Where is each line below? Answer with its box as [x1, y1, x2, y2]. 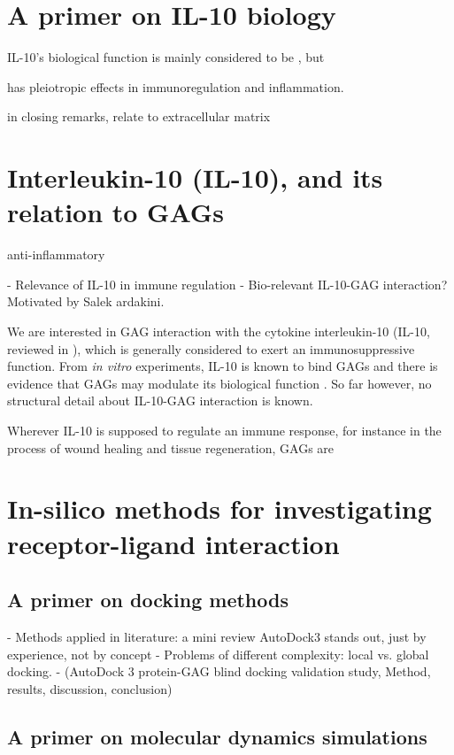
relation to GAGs [7, 194, 224, 230]
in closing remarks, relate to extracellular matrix [7, 107, 271, 126]
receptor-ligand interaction [7, 525, 340, 561]
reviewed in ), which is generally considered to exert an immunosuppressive [7, 339, 415, 358]
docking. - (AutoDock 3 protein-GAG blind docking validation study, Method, [7, 662, 431, 681]
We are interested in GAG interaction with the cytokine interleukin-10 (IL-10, [7, 322, 430, 340]
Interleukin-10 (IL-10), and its [7, 159, 383, 196]
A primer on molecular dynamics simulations [7, 722, 427, 750]
